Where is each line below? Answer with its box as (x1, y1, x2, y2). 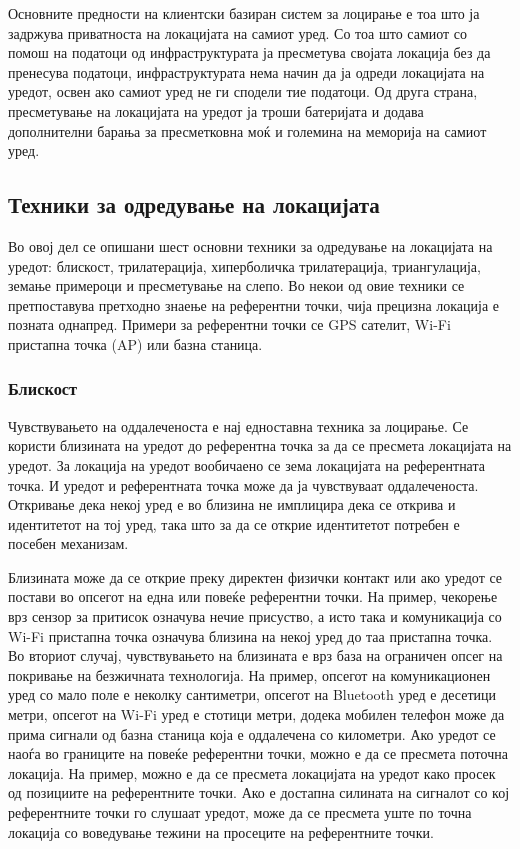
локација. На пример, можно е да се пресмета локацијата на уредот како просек (8, 762, 496, 783)
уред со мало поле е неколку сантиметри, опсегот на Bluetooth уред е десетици (8, 684, 497, 705)
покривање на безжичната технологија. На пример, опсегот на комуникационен (8, 664, 491, 685)
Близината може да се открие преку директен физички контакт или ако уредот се (8, 566, 503, 587)
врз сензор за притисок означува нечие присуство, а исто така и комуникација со (8, 606, 502, 627)
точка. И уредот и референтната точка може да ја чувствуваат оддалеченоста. (8, 474, 479, 495)
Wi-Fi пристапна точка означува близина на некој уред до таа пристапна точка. (8, 625, 493, 646)
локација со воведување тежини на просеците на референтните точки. (8, 821, 434, 842)
